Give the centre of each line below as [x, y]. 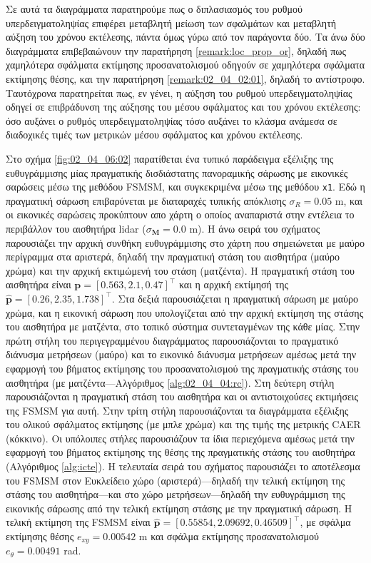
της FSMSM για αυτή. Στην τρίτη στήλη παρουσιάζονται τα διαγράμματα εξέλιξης [177, 410]
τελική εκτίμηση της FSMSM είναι [78, 522]
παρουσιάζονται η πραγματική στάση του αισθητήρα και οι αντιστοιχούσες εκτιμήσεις [182, 396]
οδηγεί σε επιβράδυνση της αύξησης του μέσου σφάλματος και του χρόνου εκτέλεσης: [183, 107]
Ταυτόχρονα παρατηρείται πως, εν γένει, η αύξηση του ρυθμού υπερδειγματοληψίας [179, 92]
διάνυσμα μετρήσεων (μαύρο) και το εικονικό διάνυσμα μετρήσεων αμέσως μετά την [181, 354]
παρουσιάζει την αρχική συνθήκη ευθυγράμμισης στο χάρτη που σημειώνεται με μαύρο [185, 242]
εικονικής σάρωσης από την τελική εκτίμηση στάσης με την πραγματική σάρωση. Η [179, 508]
